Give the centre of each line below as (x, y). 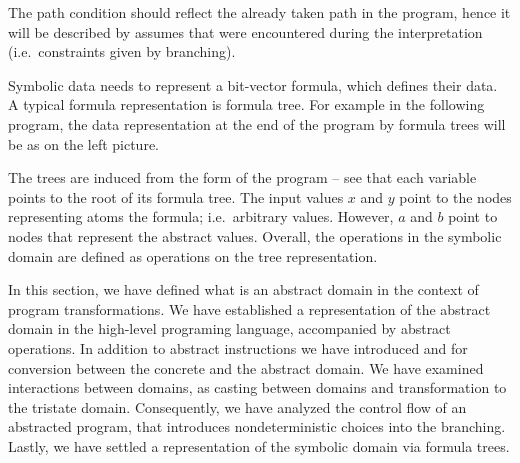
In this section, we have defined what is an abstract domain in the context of (243, 289)
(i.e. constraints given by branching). (122, 51)
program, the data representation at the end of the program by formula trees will (257, 123)
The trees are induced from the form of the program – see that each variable (242, 177)
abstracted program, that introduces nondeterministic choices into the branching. (257, 426)
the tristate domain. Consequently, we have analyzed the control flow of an (237, 406)
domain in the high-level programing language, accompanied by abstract (229, 328)
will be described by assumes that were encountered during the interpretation (245, 31)
